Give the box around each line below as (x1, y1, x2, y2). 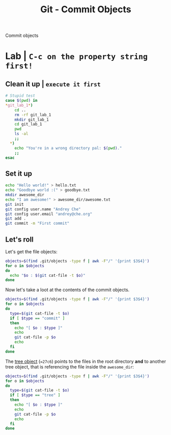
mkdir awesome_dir (5, 192, 44, 198)
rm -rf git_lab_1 (14, 112, 52, 117)
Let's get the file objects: (5, 248, 58, 254)
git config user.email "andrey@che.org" (5, 211, 93, 216)
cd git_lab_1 (14, 122, 42, 127)
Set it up (5, 169, 32, 178)
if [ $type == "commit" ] (10, 316, 65, 321)
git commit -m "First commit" (5, 221, 70, 226)
